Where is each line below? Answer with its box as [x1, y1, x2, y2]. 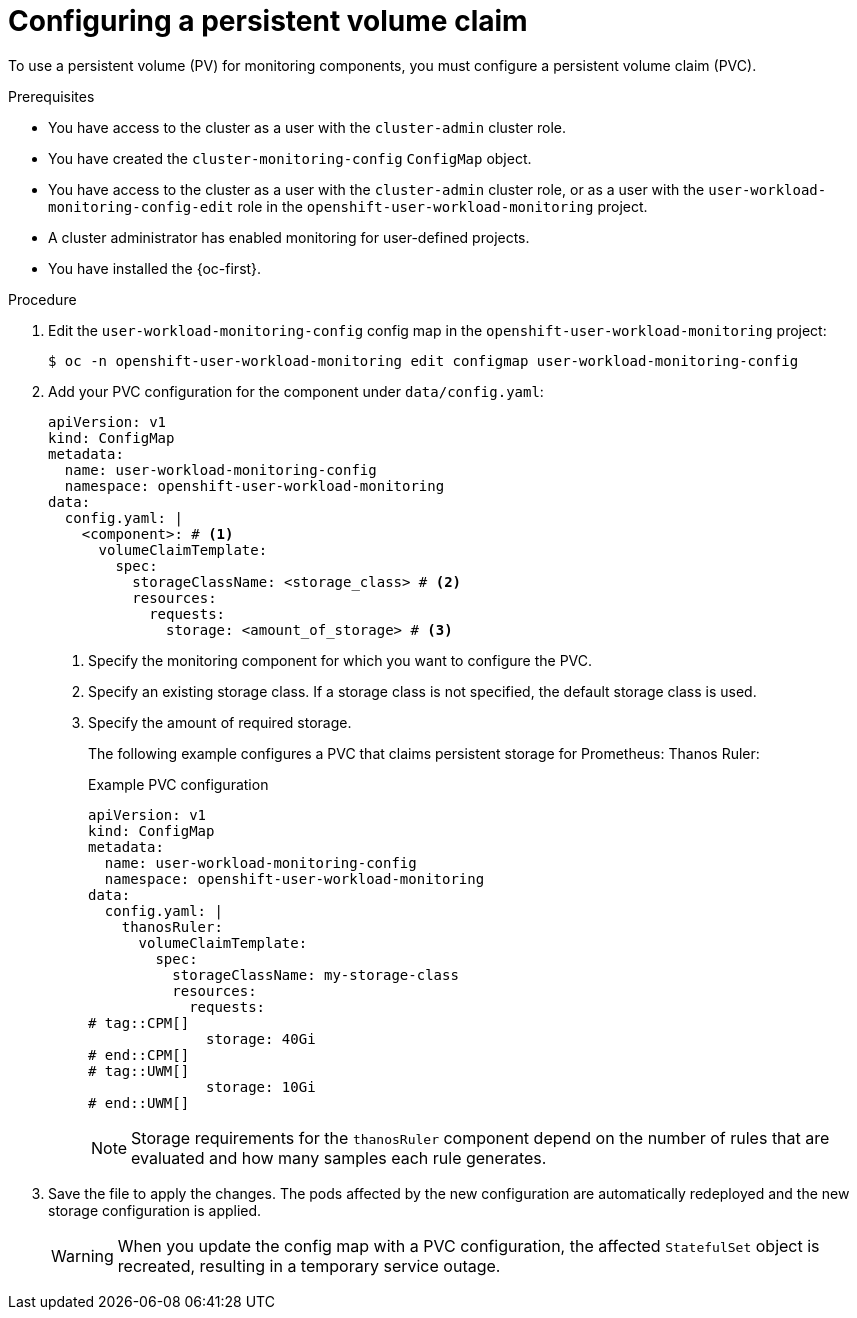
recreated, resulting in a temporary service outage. [117, 1255, 501, 1276]
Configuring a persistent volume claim [8, 4, 528, 38]
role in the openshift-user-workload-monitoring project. [237, 197, 648, 215]
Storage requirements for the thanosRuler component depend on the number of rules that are [131, 1127, 830, 1148]
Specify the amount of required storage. [88, 713, 352, 731]
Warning [51, 1245, 114, 1266]
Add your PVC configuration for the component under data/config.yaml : [48, 382, 544, 400]
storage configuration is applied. [48, 1201, 262, 1219]
